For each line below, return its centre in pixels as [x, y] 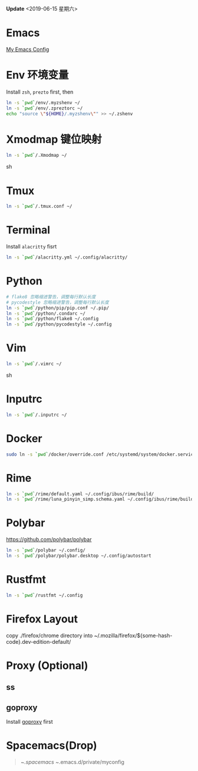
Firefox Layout [42, 619]
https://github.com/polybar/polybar [49, 540]
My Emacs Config [28, 49]
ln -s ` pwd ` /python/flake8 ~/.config [52, 319]
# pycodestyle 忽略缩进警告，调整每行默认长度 [57, 302]
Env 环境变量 [37, 75]
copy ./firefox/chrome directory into [49, 635]
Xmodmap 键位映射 [54, 139]
